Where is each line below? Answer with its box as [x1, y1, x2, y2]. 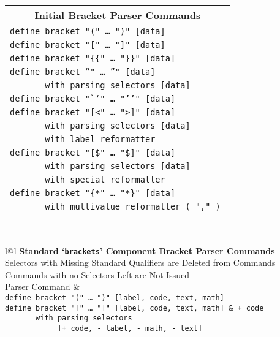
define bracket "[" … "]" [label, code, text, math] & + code [5, 303, 264, 312]
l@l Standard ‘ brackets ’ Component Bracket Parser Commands [5, 244, 275, 257]
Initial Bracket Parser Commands [34, 8, 201, 22]
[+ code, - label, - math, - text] [57, 324, 203, 333]
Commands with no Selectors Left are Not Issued [5, 268, 190, 281]
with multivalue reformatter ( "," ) [45, 202, 221, 211]
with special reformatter [45, 175, 165, 184]
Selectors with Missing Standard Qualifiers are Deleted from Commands [5, 256, 276, 269]
